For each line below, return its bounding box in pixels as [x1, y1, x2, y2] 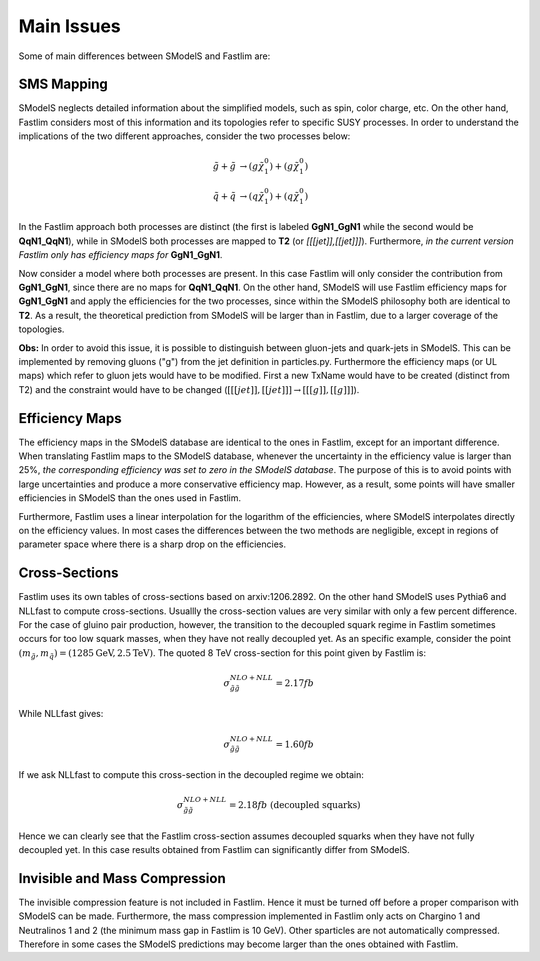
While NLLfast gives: [18, 708, 104, 720]
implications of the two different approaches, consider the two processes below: [18, 130, 351, 142]
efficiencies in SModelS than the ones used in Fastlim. [18, 492, 242, 504]
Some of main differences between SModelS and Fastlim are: [18, 50, 271, 62]
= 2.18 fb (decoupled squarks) [228, 799, 361, 810]
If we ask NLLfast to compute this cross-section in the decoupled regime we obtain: [18, 768, 364, 780]
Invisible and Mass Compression [18, 870, 227, 887]
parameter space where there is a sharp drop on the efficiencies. [18, 538, 287, 550]
